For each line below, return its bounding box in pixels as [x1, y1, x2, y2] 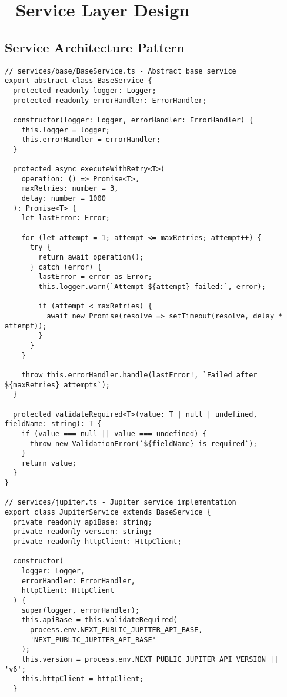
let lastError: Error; [21, 214, 110, 223]
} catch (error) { [29, 263, 102, 271]
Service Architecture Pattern [5, 38, 185, 56]
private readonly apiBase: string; [13, 517, 152, 526]
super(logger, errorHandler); [21, 606, 140, 615]
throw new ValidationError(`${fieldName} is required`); [29, 439, 258, 448]
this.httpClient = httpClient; [21, 675, 144, 683]
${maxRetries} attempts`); [5, 380, 110, 389]
